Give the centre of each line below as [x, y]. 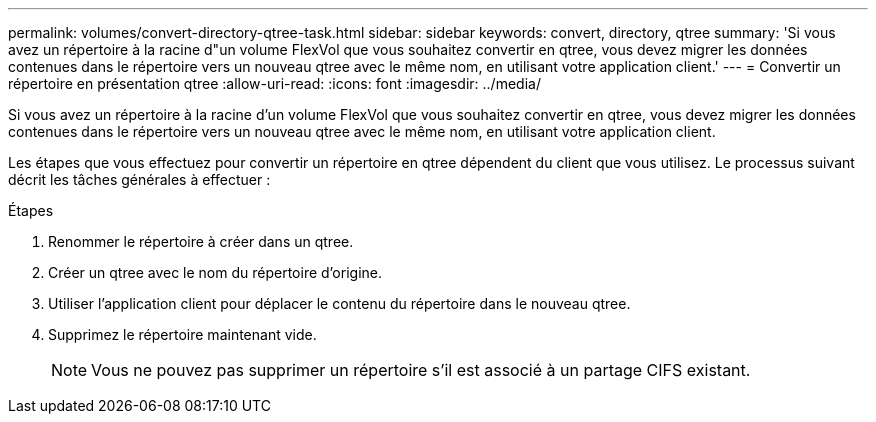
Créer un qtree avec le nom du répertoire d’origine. [215, 272]
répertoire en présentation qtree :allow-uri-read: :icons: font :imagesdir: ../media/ [274, 83]
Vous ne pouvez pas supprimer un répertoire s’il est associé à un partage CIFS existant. [421, 370]
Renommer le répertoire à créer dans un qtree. [201, 241]
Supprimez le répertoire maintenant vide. [182, 334]
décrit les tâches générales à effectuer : [139, 179]
